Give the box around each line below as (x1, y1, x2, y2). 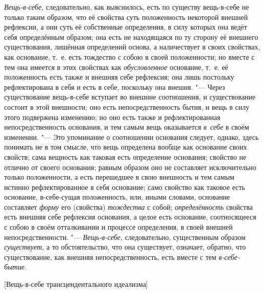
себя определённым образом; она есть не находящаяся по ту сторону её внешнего (4, 31, 258, 42)
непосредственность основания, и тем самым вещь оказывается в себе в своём (4, 121, 249, 132)
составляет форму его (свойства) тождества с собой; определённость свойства (4, 201, 253, 212)
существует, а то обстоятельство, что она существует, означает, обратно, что (4, 241, 246, 252)
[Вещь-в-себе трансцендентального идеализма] (4, 279, 148, 289)
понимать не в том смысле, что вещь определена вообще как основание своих (4, 141, 247, 152)
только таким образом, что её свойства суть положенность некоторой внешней (4, 11, 248, 22)
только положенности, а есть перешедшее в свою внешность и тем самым (4, 172, 234, 182)
